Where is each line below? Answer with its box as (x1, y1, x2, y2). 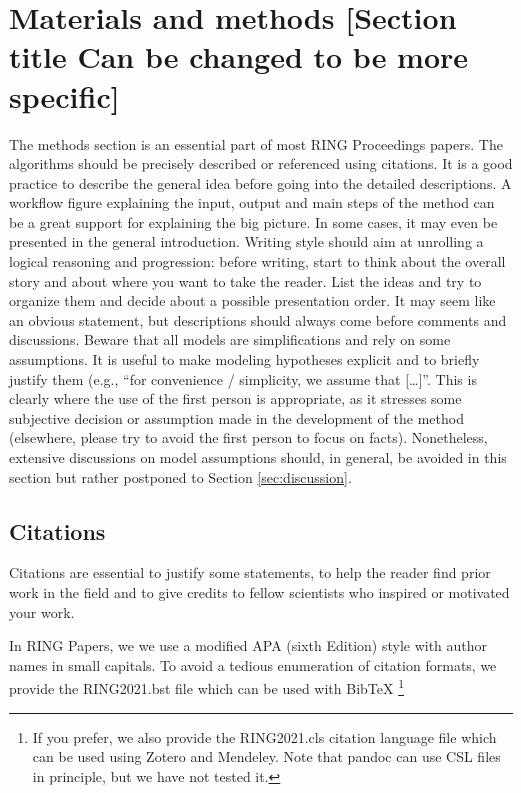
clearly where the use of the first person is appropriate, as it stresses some (9, 388, 462, 409)
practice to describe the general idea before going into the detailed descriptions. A (9, 172, 512, 193)
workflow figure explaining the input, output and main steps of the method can (9, 192, 495, 213)
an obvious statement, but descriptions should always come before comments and (9, 309, 507, 330)
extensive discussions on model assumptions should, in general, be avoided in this (9, 447, 507, 467)
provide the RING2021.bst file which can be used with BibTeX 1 (9, 675, 405, 699)
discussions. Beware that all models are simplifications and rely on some (9, 329, 451, 350)
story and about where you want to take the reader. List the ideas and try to (9, 270, 482, 291)
